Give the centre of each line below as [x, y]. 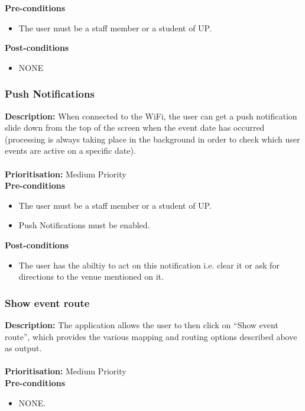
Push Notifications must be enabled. [84, 225]
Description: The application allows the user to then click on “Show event [142, 324]
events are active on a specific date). [70, 151]
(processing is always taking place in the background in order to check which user [152, 139]
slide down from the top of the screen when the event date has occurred [135, 127]
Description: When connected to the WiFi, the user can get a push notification [151, 116]
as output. [23, 348]
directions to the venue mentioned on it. [91, 276]
